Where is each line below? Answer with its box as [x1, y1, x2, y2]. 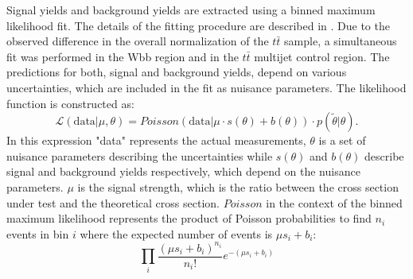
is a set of [318, 132, 366, 149]
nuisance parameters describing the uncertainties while [6, 147, 273, 164]
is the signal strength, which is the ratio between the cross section [77, 178, 399, 195]
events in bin [6, 225, 69, 242]
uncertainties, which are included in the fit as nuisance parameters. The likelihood [6, 79, 407, 95]
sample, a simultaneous [284, 33, 397, 49]
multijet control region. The [254, 48, 390, 64]
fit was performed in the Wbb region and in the [6, 48, 239, 64]
